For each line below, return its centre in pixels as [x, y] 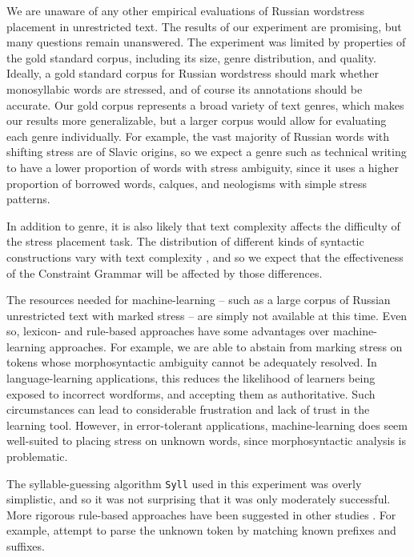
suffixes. [26, 546]
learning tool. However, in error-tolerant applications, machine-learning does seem [207, 425]
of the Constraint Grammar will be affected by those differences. [165, 272]
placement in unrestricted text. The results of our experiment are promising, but [204, 26]
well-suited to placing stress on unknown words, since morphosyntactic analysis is [207, 441]
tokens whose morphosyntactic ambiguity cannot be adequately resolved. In [192, 362]
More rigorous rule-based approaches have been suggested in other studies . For [201, 514]
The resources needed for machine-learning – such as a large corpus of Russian [199, 300]
